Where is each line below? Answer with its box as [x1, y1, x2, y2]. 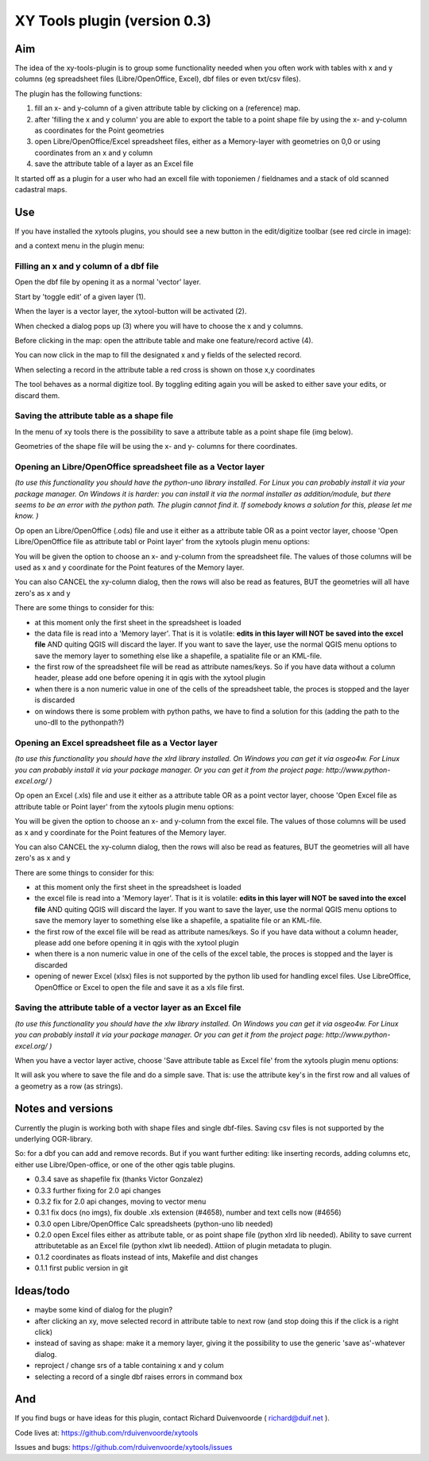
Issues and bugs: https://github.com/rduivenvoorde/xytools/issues [14, 1443, 233, 1452]
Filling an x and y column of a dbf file [14, 261, 159, 272]
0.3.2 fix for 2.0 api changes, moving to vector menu [34, 1196, 207, 1206]
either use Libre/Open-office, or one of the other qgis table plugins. [14, 1160, 236, 1169]
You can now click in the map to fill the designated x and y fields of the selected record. [14, 350, 302, 360]
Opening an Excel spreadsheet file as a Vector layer [14, 737, 218, 748]
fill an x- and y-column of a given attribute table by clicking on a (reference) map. [34, 103, 301, 113]
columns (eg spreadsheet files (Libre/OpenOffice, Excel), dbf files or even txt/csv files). [14, 74, 301, 83]
